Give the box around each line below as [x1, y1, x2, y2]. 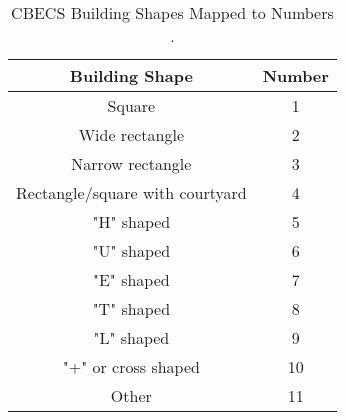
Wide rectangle [78, 123, 185, 146]
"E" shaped [92, 268, 170, 291]
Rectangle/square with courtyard [16, 181, 247, 204]
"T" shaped [92, 297, 171, 320]
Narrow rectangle [71, 152, 192, 175]
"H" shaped [92, 210, 171, 233]
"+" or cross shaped [62, 355, 200, 378]
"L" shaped [93, 326, 170, 349]
